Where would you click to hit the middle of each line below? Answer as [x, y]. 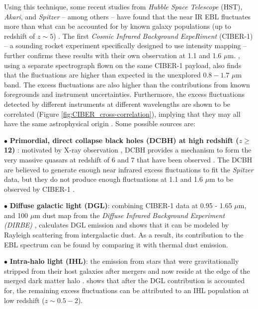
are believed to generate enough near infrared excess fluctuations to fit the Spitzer [129, 169]
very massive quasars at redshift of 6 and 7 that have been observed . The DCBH [128, 159]
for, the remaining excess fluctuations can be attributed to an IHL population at [127, 290]
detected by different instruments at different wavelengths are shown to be [117, 104]
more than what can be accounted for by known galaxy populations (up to [118, 26]
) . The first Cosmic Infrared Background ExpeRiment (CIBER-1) [153, 36]
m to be [221, 179]
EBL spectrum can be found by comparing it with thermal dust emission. [116, 244]
